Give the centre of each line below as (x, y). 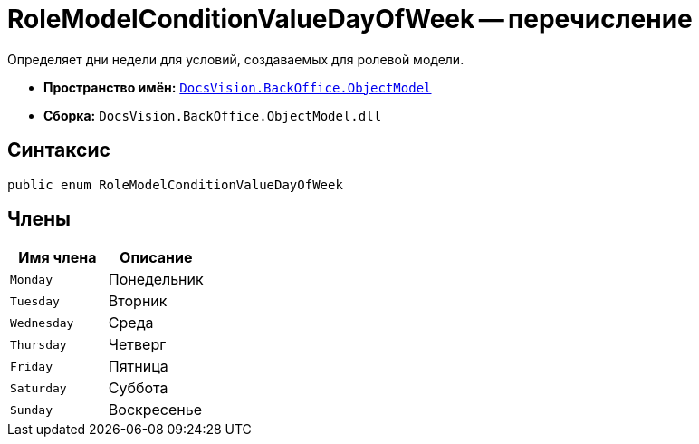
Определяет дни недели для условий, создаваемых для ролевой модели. (236, 59)
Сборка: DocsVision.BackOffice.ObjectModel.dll (213, 115)
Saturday (38, 388)
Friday (31, 366)
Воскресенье (155, 410)
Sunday (31, 410)
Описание (156, 258)
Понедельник (156, 280)
